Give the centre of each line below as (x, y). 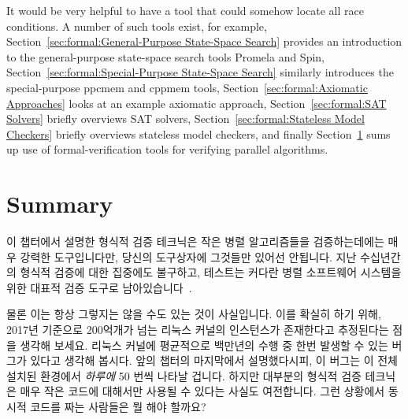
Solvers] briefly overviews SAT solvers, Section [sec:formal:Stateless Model (185, 119)
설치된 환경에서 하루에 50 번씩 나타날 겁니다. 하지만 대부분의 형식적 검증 (184, 375)
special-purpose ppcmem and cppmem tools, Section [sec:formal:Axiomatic (187, 87)
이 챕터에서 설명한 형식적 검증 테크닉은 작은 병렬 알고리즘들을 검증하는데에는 (195, 241)
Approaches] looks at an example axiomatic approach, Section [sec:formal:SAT (197, 103)
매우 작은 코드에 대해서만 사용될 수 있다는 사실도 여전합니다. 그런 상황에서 (202, 391)
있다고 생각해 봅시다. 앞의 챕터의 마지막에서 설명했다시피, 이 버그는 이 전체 (214, 360)
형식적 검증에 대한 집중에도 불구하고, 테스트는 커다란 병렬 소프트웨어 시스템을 (211, 272)
